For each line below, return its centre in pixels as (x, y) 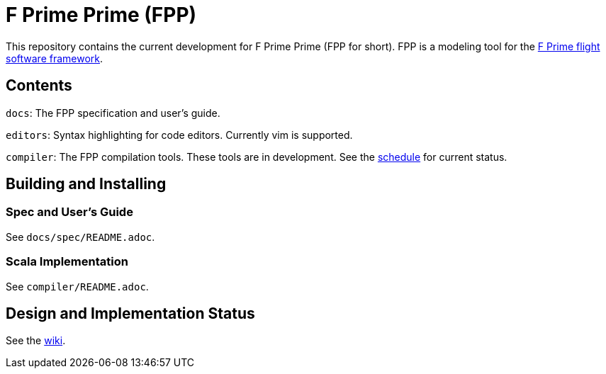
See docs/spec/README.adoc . (80, 237)
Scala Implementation (67, 262)
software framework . (55, 58)
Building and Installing (86, 184)
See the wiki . (36, 341)
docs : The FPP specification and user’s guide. (113, 113)
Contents (39, 86)
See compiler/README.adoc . (77, 286)
